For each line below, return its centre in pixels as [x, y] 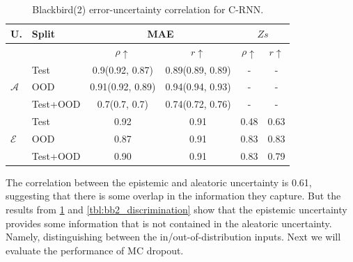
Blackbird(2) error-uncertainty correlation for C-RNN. [148, 9]
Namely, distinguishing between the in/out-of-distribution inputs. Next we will [173, 237]
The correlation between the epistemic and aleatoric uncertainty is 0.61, [159, 182]
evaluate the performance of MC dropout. [95, 250]
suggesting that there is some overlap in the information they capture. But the [173, 196]
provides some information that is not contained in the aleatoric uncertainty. [169, 223]
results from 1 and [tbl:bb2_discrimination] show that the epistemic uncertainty [176, 210]
